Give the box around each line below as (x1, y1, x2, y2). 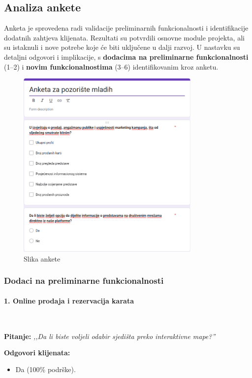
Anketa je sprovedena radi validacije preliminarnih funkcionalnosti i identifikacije (4, 23, 249, 33)
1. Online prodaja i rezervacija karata (4, 295, 134, 305)
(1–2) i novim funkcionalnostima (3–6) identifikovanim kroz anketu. (4, 61, 219, 72)
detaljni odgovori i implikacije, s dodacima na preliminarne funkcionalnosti (4, 51, 249, 62)
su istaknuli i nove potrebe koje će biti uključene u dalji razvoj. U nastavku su (4, 42, 240, 52)
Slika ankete (24, 253, 61, 264)
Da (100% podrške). (15, 364, 76, 374)
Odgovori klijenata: (4, 347, 70, 358)
